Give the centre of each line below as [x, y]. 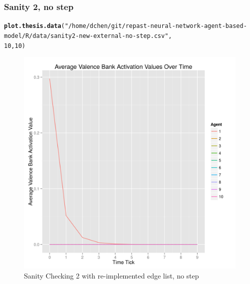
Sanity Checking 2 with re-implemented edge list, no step [112, 275]
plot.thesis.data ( [34, 26]
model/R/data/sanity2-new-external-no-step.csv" [86, 36]
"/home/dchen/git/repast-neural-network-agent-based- [156, 26]
